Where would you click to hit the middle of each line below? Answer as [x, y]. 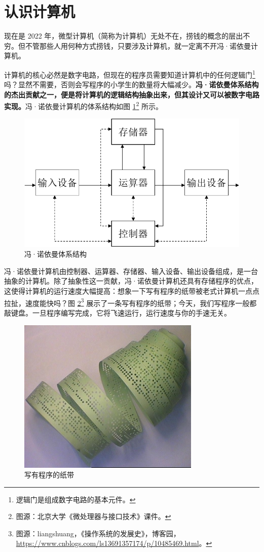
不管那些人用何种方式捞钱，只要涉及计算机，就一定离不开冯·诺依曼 [138, 45]
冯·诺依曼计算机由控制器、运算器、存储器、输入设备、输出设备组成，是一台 [131, 271]
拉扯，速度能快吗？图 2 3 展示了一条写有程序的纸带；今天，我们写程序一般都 [130, 302]
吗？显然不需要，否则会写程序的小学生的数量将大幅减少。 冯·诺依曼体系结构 [131, 84]
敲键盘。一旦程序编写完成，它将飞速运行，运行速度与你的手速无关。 [118, 312]
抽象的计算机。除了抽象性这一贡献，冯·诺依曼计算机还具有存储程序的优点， [131, 281]
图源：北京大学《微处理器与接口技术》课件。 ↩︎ [93, 516]
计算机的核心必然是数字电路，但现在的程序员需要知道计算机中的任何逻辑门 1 [130, 74]
